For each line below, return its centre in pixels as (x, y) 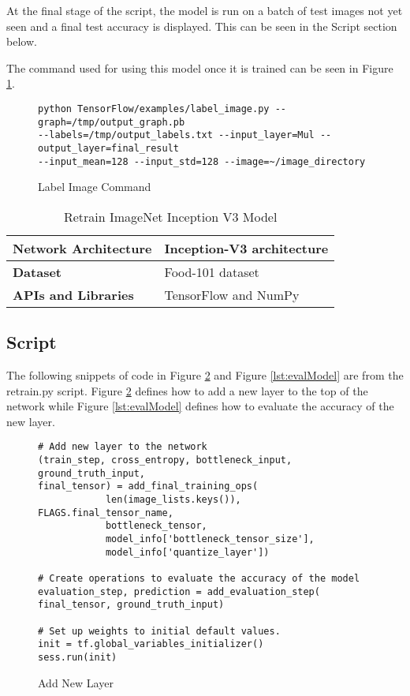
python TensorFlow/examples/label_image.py (154, 109)
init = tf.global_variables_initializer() (151, 644)
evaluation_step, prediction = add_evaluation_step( (179, 591)
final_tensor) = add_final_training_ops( (148, 486)
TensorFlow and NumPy (232, 294)
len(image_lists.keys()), (173, 500)
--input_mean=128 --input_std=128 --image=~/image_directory (202, 161)
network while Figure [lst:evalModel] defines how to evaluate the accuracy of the (200, 406)
